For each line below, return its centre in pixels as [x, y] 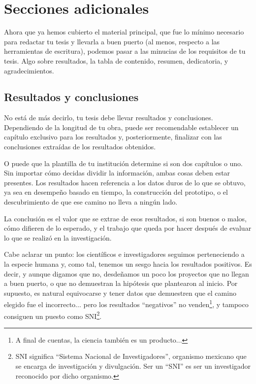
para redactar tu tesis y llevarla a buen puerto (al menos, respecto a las [112, 41]
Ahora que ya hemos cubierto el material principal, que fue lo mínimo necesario [124, 32]
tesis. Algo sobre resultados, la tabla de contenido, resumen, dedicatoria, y [116, 60]
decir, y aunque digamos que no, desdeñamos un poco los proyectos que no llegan [127, 273]
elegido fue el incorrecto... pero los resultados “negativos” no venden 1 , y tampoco [126, 304]
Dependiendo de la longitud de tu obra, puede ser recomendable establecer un [121, 127]
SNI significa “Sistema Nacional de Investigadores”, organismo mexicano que [131, 356]
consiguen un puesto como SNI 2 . [53, 315]
